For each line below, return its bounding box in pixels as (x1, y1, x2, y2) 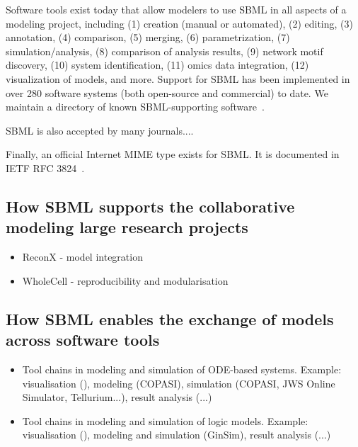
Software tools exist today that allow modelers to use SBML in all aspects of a (6, 2, 347, 16)
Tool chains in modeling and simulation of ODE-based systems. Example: (22, 361, 342, 376)
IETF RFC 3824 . (6, 160, 85, 175)
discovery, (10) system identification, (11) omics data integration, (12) (6, 57, 309, 72)
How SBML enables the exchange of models (6, 307, 334, 329)
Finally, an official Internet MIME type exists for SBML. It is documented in (6, 147, 340, 162)
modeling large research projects (6, 216, 248, 238)
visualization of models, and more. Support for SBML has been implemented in (6, 71, 350, 86)
